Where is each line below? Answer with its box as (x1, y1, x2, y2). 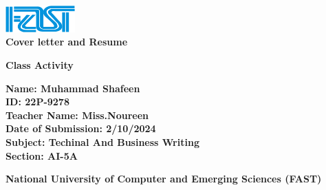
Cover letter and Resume (6, 34, 128, 49)
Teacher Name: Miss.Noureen (6, 107, 149, 122)
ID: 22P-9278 (6, 94, 69, 109)
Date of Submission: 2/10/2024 (6, 121, 156, 136)
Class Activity (6, 58, 74, 72)
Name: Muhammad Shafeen (6, 81, 140, 95)
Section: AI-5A (6, 148, 78, 162)
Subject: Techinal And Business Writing (6, 135, 199, 149)
